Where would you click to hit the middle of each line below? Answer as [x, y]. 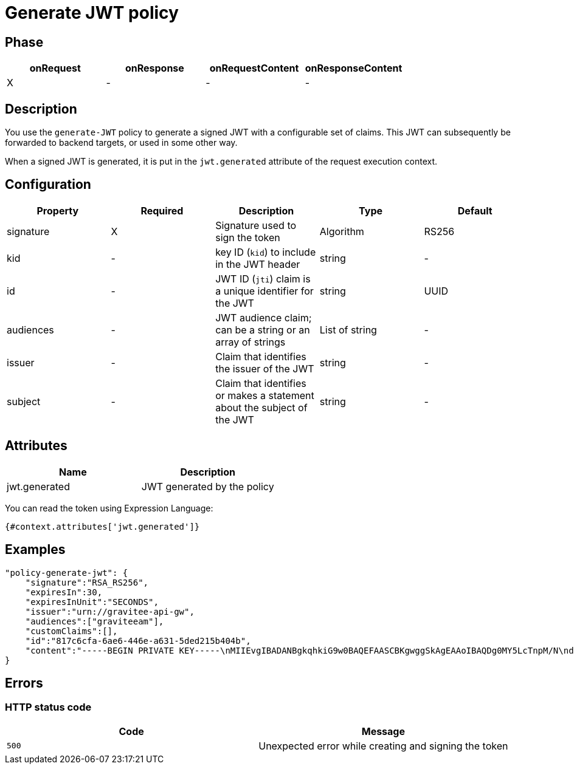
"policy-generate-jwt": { [67, 572]
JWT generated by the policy [208, 486]
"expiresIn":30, [64, 592]
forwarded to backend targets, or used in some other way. [121, 143]
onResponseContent [354, 68]
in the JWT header [258, 264]
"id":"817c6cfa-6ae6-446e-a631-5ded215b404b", [138, 641]
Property [58, 210]
